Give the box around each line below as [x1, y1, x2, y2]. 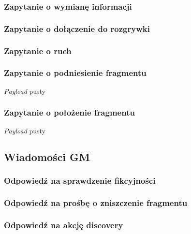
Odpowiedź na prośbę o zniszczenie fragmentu [4, 196, 188, 208]
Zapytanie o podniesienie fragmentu [4, 67, 147, 79]
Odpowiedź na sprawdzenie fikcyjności [4, 174, 156, 186]
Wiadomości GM [4, 149, 90, 164]
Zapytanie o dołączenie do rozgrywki [4, 22, 150, 34]
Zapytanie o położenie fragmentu [4, 106, 135, 118]
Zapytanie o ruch [4, 44, 72, 57]
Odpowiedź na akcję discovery [4, 219, 123, 231]
